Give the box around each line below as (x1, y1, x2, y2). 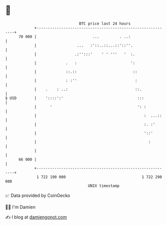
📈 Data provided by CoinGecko (5, 192, 70, 198)
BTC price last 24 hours (79, 21, 131, 26)
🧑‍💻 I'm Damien (5, 204, 36, 210)
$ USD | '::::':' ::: (5, 95, 144, 101)
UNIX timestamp (87, 183, 120, 188)
